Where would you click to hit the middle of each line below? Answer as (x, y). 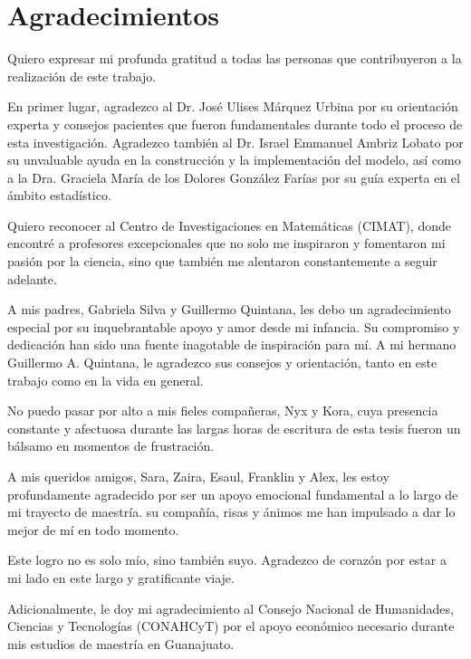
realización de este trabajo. (82, 76)
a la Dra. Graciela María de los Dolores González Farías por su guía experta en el (234, 177)
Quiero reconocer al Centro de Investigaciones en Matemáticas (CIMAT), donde (229, 225)
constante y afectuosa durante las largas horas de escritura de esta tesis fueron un (234, 428)
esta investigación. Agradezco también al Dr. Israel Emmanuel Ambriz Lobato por (235, 142)
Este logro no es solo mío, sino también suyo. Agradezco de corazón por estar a (227, 560)
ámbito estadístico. (59, 195)
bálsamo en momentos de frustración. (111, 446)
